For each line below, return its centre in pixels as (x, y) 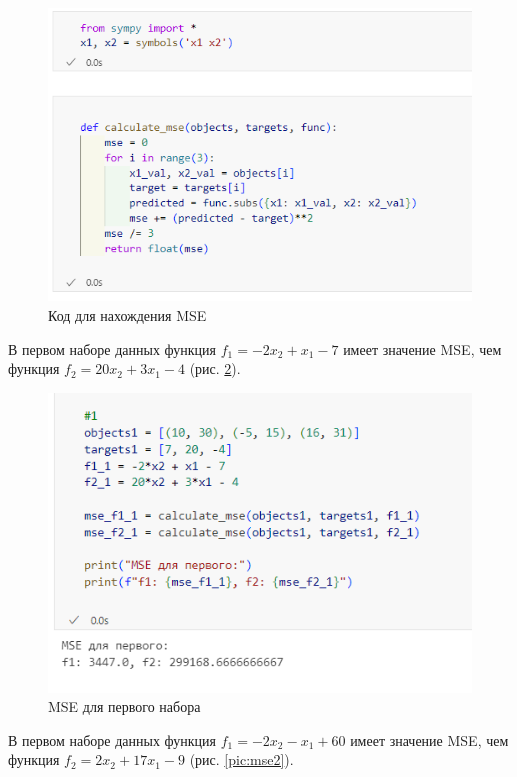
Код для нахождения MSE (127, 314)
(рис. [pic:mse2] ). (241, 759)
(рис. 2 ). (215, 368)
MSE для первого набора (124, 706)
